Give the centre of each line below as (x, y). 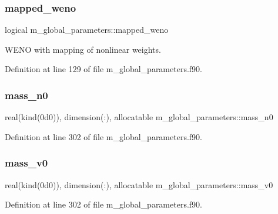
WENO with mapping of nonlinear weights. (83, 49)
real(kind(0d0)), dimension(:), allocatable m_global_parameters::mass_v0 (139, 184)
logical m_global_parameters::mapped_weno (87, 30)
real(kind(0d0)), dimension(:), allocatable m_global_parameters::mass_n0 (139, 117)
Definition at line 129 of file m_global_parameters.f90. (103, 69)
